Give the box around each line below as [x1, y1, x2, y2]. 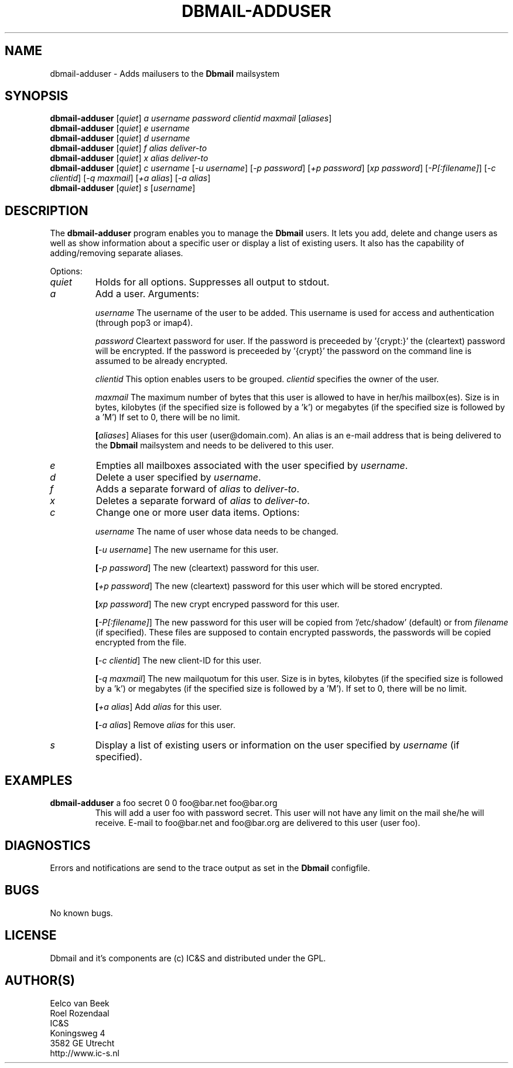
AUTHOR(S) [5, 973, 75, 988]
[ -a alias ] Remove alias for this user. [95, 720, 236, 730]
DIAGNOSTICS [5, 838, 91, 853]
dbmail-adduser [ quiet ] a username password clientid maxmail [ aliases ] [50, 113, 332, 124]
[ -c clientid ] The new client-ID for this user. [95, 655, 262, 666]
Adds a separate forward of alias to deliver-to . [95, 483, 300, 495]
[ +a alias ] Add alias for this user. [95, 702, 222, 712]
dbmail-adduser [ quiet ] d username [50, 133, 190, 144]
